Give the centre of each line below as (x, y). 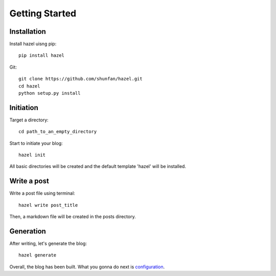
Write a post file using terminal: (42, 193)
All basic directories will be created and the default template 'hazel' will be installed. (98, 166)
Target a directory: (29, 120)
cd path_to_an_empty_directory (58, 132)
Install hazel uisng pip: (33, 44)
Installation (28, 31)
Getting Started (43, 13)
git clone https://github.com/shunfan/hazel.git (80, 79)
